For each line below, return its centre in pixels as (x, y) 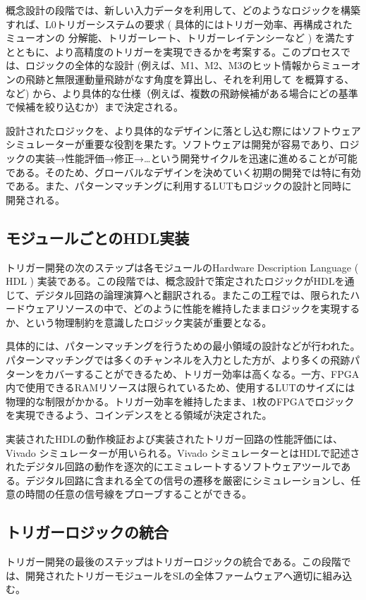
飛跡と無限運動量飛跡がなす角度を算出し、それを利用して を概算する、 (190, 79)
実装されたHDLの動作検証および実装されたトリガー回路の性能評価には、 (174, 439)
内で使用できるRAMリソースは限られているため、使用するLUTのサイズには (181, 387)
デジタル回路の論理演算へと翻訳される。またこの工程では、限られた (193, 294)
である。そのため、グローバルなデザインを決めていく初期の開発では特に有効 (183, 172)
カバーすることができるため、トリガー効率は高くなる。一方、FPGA (202, 373)
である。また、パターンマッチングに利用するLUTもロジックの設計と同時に (179, 186)
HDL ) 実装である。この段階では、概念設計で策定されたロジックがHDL (170, 281)
